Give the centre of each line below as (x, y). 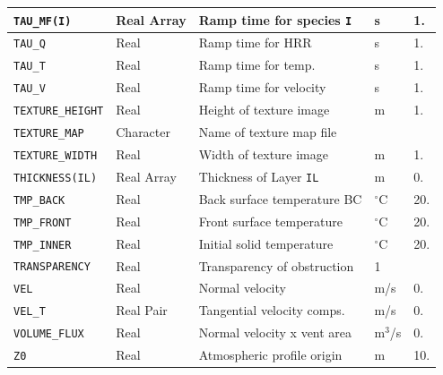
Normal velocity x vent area (275, 332)
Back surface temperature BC (280, 198)
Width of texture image (263, 153)
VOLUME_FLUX (49, 334)
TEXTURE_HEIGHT (59, 111)
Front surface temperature (270, 221)
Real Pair (142, 310)
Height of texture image (264, 110)
